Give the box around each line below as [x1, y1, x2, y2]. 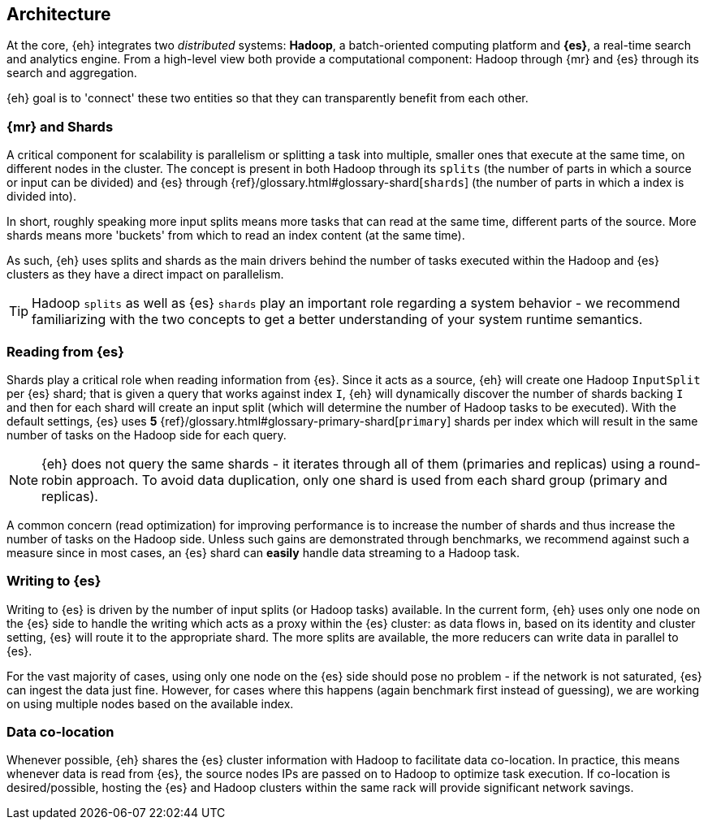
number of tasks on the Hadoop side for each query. [6, 427, 287, 442]
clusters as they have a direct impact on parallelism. [6, 267, 284, 282]
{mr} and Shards [6, 118, 114, 135]
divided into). [6, 189, 76, 204]
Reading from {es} [6, 343, 124, 360]
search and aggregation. [6, 66, 137, 80]
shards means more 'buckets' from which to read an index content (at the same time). [6, 228, 465, 243]
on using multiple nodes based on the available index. [6, 696, 294, 711]
